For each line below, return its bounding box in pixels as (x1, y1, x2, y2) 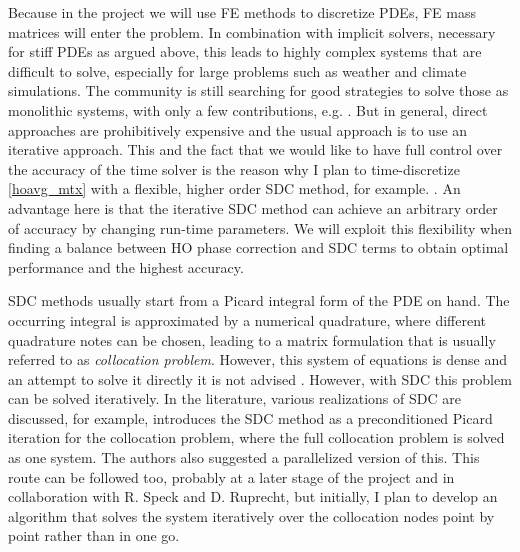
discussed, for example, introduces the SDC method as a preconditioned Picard (8, 407, 493, 428)
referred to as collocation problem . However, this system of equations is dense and (8, 349, 507, 370)
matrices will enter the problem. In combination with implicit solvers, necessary (8, 21, 496, 42)
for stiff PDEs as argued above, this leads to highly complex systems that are (8, 41, 482, 62)
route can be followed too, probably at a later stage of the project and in (8, 466, 455, 487)
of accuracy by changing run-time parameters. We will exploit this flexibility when (8, 217, 512, 238)
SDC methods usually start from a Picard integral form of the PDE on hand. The (8, 290, 510, 311)
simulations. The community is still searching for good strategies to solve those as (8, 80, 509, 101)
